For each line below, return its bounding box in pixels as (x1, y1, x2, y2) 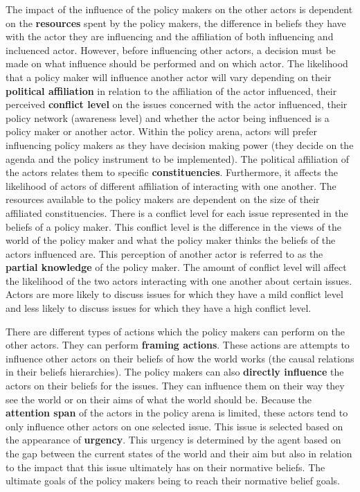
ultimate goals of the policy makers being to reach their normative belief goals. (6, 473, 340, 488)
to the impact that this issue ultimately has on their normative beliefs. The (6, 459, 325, 474)
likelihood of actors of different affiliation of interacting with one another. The (6, 178, 336, 193)
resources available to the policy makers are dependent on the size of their (6, 192, 320, 207)
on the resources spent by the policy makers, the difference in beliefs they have (6, 15, 346, 30)
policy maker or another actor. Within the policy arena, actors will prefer (6, 124, 317, 139)
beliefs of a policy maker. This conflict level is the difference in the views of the (6, 219, 341, 234)
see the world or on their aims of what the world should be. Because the (6, 392, 312, 406)
